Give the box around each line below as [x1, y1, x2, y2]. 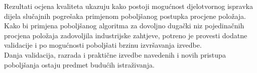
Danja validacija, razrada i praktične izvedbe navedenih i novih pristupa [4, 49, 226, 60]
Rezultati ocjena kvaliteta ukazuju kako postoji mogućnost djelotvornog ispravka [4, 1, 253, 11]
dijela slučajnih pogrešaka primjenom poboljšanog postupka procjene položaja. [4, 10, 246, 21]
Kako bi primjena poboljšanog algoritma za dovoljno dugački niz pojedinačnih [4, 20, 244, 31]
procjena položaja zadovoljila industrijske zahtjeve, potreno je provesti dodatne [4, 30, 247, 40]
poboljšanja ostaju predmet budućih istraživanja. [4, 59, 155, 70]
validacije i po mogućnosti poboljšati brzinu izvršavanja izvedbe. [4, 40, 202, 50]
